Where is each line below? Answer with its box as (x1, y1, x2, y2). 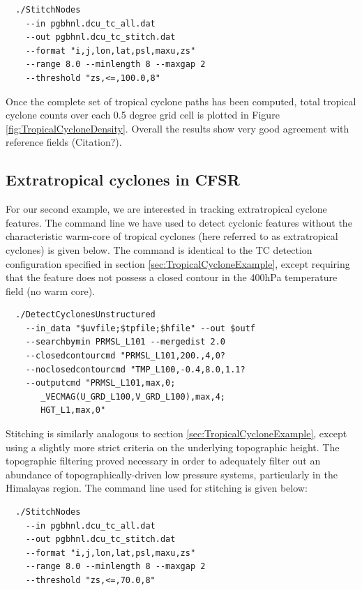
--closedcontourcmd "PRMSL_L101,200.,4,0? (25, 351, 225, 361)
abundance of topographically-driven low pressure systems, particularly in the (6, 467, 338, 481)
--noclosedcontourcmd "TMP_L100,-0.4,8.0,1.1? (25, 364, 246, 375)
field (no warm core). (6, 283, 96, 298)
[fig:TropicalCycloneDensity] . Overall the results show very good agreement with (6, 121, 349, 135)
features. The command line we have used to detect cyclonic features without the (6, 215, 352, 229)
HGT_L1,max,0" (40, 405, 106, 416)
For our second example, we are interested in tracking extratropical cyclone (6, 202, 327, 216)
